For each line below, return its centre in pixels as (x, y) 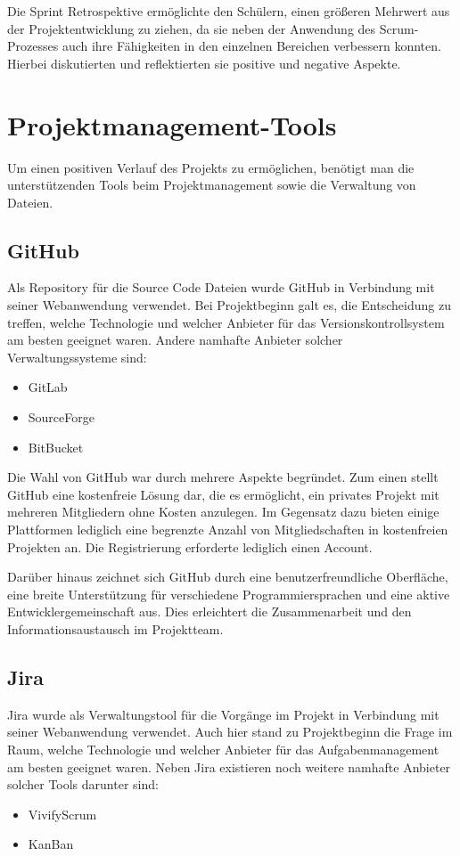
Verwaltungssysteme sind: (77, 357)
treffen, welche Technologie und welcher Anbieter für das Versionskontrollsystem (226, 322)
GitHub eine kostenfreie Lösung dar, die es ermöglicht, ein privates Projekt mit (223, 494)
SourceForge (61, 417)
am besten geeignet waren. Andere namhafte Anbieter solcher (175, 340)
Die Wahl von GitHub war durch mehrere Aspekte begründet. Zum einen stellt (223, 477)
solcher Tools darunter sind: (83, 784)
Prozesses (33, 46)
